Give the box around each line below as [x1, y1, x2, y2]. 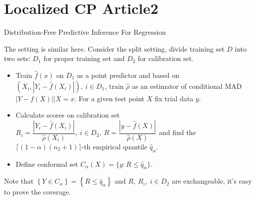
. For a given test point [74, 93, 145, 103]
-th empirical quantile [81, 141, 147, 151]
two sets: [4, 53, 31, 64]
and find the [159, 127, 196, 137]
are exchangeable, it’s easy [172, 176, 252, 186]
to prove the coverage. [4, 187, 71, 197]
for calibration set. [137, 53, 194, 64]
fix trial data [154, 93, 193, 103]
